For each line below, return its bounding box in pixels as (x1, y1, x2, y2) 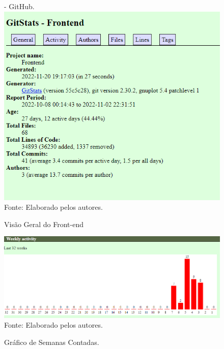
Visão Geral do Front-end (4, 218, 84, 229)
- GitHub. (4, 1, 35, 11)
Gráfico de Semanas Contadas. (4, 336, 99, 347)
